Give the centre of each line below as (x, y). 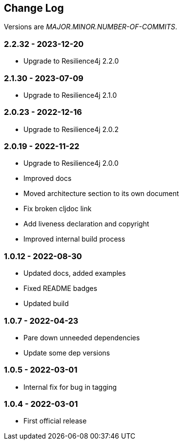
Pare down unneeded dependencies (82, 337)
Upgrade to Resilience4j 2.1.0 (70, 95)
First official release (55, 421)
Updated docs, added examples (75, 273)
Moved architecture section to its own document (101, 194)
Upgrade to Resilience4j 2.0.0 (71, 163)
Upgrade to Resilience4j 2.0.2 (71, 129)
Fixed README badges (61, 289)
